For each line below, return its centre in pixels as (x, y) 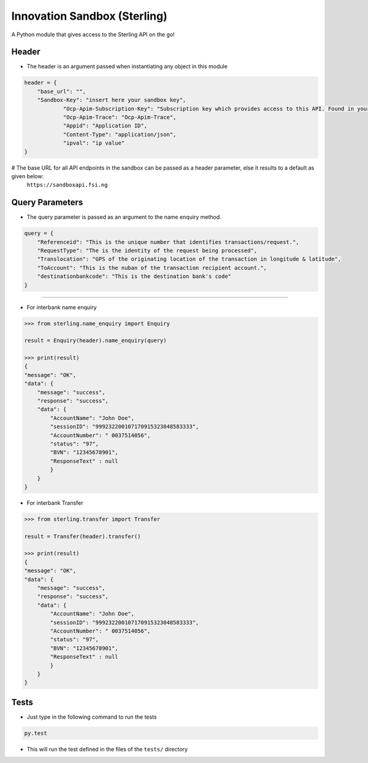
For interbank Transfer (55, 503)
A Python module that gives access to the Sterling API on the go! (93, 34)
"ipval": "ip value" (94, 143)
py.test (36, 733)
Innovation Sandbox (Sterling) (90, 16)
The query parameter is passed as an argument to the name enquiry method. (124, 217)
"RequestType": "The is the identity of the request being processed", (147, 251)
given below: (28, 176)
